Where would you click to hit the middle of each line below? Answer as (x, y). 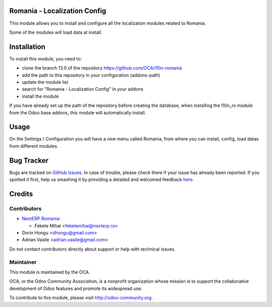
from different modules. (34, 146)
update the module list (45, 82)
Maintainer (23, 262)
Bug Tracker (29, 161)
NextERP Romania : (41, 219)
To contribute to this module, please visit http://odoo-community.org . (81, 298)
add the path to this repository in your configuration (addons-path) (91, 75)
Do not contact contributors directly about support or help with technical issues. (92, 249)
